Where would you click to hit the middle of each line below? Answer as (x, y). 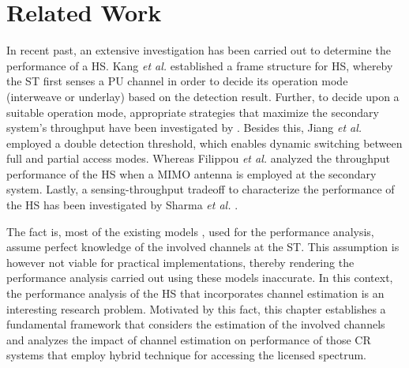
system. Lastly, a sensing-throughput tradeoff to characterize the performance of (201, 189)
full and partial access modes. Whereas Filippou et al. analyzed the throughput (199, 158)
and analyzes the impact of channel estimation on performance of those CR (189, 339)
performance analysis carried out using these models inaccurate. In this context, (200, 278)
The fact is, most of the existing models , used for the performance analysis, (190, 231)
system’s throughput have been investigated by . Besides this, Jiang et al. (184, 128)
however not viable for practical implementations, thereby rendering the (180, 262)
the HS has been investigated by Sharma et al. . (122, 205)
